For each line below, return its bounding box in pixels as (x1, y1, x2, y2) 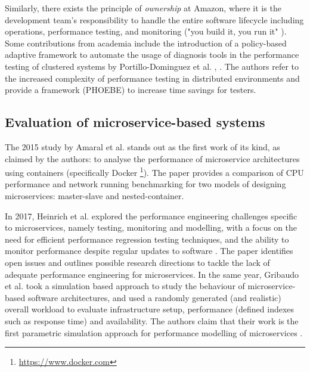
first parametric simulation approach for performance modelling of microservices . (5, 326, 303, 339)
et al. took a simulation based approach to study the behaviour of (5, 280, 245, 292)
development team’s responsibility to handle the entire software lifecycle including (5, 13, 304, 26)
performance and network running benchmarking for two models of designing (5, 178, 286, 190)
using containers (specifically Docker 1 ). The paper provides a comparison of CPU (5, 165, 304, 178)
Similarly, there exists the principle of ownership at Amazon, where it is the (5, 2, 281, 14)
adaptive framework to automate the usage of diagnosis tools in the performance (5, 48, 299, 61)
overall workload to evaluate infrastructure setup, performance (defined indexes (5, 303, 294, 315)
